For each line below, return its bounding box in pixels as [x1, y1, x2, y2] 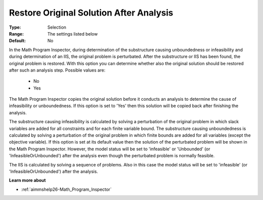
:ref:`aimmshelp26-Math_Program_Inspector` [21, 186, 112, 192]
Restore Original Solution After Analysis [9, 7, 173, 18]
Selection [47, 24, 67, 30]
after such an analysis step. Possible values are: [9, 67, 106, 73]
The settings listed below [47, 31, 98, 36]
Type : [9, 24, 21, 30]
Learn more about [9, 178, 46, 183]
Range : [9, 31, 24, 36]
